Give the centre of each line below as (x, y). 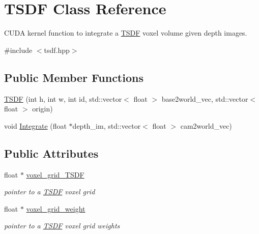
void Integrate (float (35, 125)
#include (18, 50)
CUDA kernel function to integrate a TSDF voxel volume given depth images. (126, 33)
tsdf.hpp (57, 50)
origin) (42, 109)
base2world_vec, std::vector (205, 98)
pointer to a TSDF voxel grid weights (62, 226)
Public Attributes (51, 153)
